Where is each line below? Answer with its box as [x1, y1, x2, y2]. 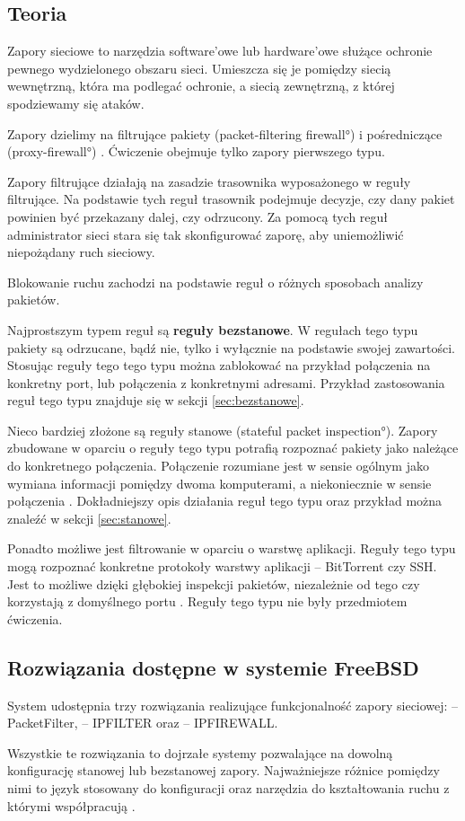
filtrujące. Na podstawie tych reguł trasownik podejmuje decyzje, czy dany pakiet [7, 190, 455, 208]
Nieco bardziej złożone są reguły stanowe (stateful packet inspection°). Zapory [7, 420, 438, 439]
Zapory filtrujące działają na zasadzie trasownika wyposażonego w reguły [7, 172, 411, 190]
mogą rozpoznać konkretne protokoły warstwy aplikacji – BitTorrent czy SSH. [7, 557, 437, 576]
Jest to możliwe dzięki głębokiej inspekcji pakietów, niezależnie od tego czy [7, 574, 420, 593]
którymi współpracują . [7, 796, 136, 815]
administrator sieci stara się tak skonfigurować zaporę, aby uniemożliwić [7, 225, 404, 243]
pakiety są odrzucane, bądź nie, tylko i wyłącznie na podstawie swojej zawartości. [7, 338, 455, 357]
